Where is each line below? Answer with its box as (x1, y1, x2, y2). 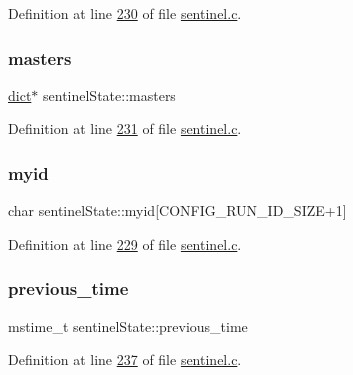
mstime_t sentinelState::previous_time (8, 315, 248, 336)
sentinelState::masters (43, 84, 176, 105)
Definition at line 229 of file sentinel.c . (8, 233, 242, 254)
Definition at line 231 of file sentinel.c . (8, 118, 242, 139)
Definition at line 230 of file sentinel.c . (8, 3, 242, 23)
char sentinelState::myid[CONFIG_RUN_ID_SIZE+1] (8, 200, 347, 221)
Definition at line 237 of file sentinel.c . (8, 349, 242, 370)
